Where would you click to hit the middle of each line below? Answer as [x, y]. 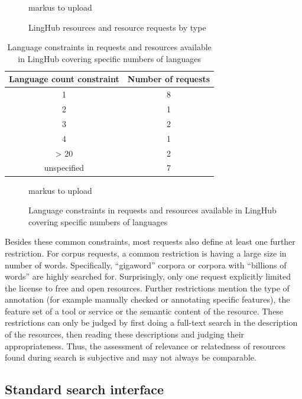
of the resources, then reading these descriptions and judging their [125, 334]
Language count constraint [64, 79]
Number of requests [169, 79]
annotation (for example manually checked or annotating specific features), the [147, 299]
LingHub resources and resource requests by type [117, 27]
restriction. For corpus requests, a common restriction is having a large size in [146, 253]
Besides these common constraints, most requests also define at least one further [150, 241]
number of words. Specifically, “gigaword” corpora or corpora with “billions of [146, 265]
